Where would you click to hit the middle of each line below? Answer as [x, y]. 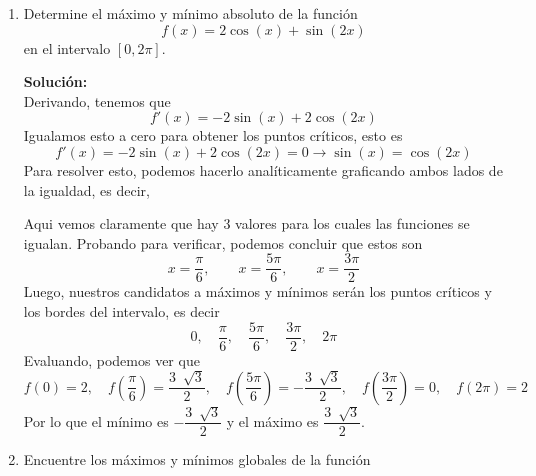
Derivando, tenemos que [97, 100]
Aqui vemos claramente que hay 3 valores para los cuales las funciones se [246, 223]
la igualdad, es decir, [86, 189]
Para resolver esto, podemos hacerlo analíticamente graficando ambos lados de [263, 169]
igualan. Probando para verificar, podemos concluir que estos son [223, 242]
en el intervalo [67, 47]
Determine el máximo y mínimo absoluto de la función [190, 13]
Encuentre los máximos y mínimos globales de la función [197, 459]
